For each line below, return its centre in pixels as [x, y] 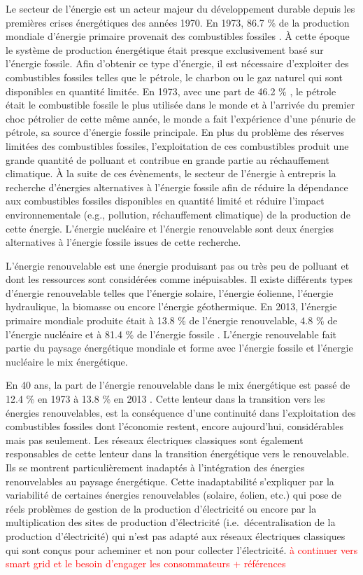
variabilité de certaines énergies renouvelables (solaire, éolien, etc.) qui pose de [174, 495]
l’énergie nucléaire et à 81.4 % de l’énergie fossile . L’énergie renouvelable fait [171, 334]
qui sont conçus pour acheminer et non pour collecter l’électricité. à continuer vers [182, 549]
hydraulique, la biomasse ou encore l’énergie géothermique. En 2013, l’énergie [171, 306]
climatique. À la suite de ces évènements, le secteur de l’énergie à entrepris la [171, 173]
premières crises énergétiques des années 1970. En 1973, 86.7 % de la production [178, 22]
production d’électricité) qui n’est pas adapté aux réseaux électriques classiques [176, 535]
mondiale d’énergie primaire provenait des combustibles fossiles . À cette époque [178, 36]
